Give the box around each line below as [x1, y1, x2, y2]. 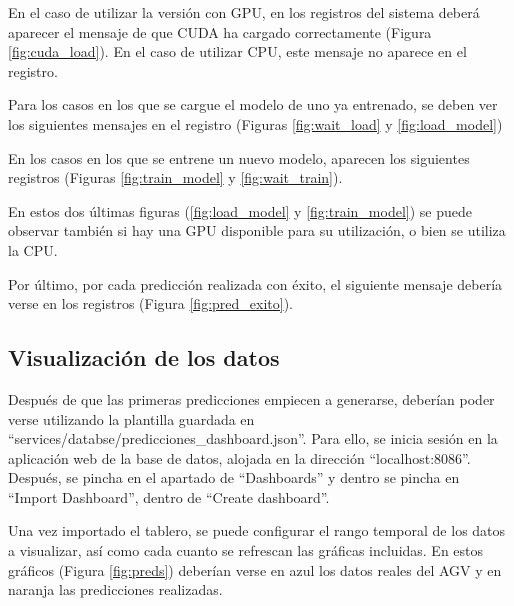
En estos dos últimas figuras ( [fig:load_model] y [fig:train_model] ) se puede [8, 200, 472, 221]
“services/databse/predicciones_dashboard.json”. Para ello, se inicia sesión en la [8, 428, 498, 449]
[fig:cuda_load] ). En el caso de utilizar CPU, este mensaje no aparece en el [8, 41, 467, 62]
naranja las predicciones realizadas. [8, 579, 223, 600]
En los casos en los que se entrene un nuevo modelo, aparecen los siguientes [8, 147, 470, 168]
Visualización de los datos [8, 342, 280, 373]
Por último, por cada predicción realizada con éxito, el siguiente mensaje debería [8, 273, 503, 294]
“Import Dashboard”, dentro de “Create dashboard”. [8, 486, 330, 507]
